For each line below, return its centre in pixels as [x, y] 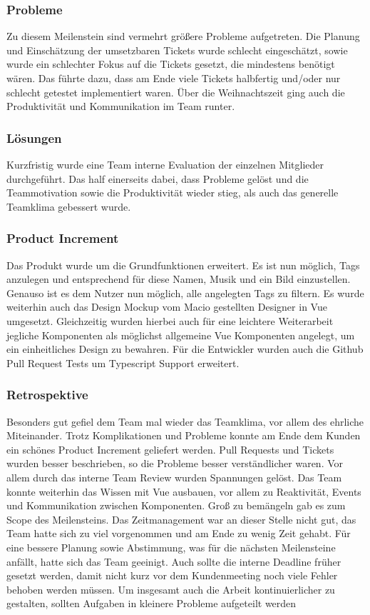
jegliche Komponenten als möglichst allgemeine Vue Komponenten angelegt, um [181, 335]
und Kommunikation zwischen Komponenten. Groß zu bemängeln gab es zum [176, 505]
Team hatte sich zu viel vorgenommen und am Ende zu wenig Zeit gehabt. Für [179, 533]
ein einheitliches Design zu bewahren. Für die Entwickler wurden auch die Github [185, 349]
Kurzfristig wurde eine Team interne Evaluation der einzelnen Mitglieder [165, 164]
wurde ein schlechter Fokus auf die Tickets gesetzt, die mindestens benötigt [171, 64]
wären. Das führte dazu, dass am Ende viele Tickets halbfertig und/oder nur [174, 78]
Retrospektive [47, 395]
